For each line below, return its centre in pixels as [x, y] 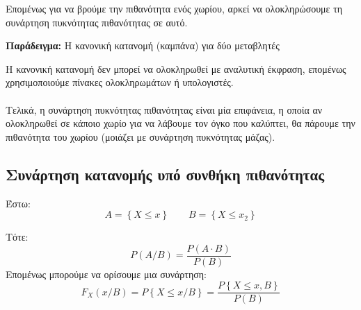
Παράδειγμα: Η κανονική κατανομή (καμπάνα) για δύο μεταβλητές [143, 45]
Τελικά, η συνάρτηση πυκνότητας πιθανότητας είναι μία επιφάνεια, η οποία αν [164, 109]
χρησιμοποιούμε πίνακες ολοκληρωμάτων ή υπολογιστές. [120, 82]
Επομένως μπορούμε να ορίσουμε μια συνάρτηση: [106, 274]
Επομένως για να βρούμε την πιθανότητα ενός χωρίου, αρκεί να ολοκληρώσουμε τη [174, 8]
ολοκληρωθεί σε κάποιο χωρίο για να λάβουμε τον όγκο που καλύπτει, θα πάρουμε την [180, 123]
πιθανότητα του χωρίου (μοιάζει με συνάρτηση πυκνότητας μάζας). [141, 136]
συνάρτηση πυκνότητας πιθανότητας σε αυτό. [97, 22]
